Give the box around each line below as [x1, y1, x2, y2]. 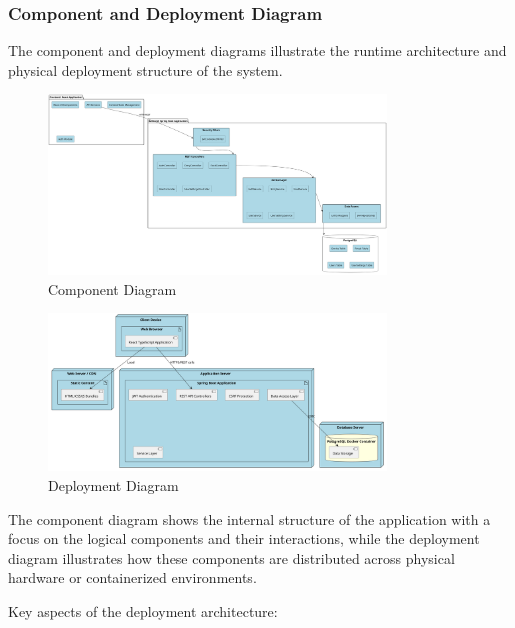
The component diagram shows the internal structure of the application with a [8, 508, 491, 529]
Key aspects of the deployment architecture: [8, 601, 278, 621]
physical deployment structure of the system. [8, 59, 283, 80]
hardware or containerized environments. [8, 567, 257, 588]
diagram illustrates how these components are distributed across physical [8, 547, 455, 568]
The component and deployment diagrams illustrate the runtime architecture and [8, 40, 507, 61]
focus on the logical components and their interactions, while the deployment [8, 528, 480, 549]
